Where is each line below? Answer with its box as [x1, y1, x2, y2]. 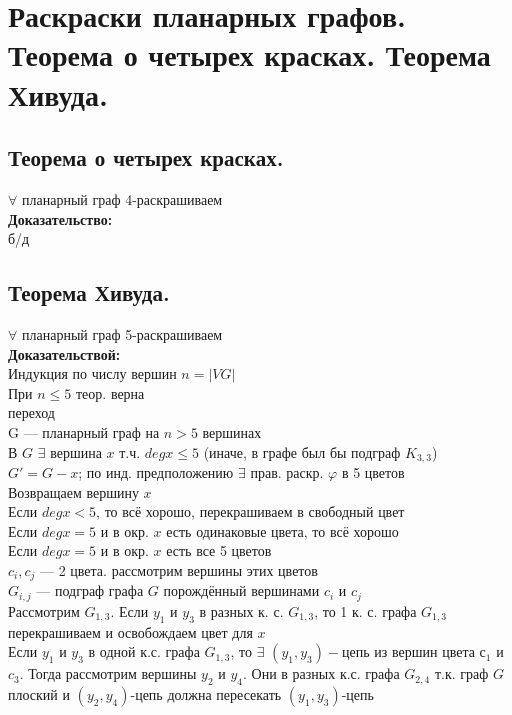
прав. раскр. [250, 461, 324, 482]
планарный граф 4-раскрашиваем [21, 188, 223, 209]
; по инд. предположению [78, 461, 234, 482]
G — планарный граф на [8, 421, 160, 442]
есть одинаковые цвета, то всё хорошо [166, 520, 399, 541]
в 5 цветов [341, 461, 405, 482]
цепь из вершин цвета [342, 641, 475, 662]
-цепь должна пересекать [130, 684, 282, 705]
